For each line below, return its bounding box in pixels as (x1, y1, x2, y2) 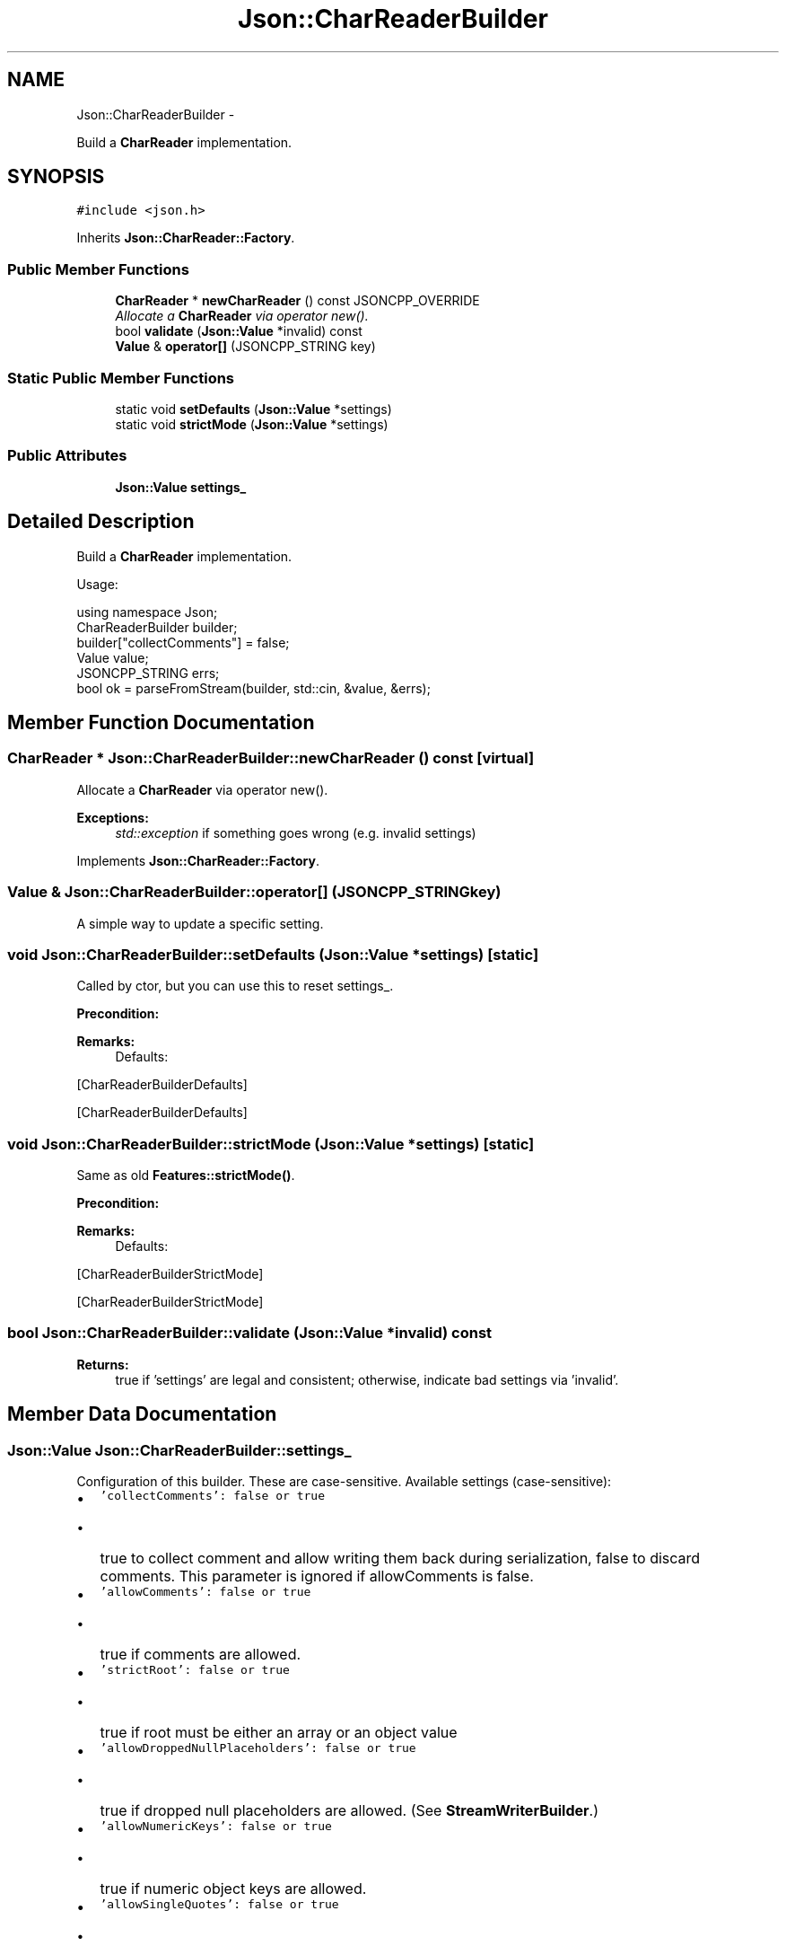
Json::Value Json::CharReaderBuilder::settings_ (7, 1440, 352, 1459)
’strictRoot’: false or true (100, 1662, 290, 1677)
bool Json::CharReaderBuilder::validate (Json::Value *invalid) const (7, 1324, 493, 1343)
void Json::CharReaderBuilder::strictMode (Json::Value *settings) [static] (7, 1134, 535, 1153)
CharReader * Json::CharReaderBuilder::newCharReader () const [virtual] (7, 749, 535, 768)
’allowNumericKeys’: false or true (100, 1818, 332, 1833)
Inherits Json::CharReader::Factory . (76, 230, 295, 246)
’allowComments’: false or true (100, 1584, 311, 1598)
